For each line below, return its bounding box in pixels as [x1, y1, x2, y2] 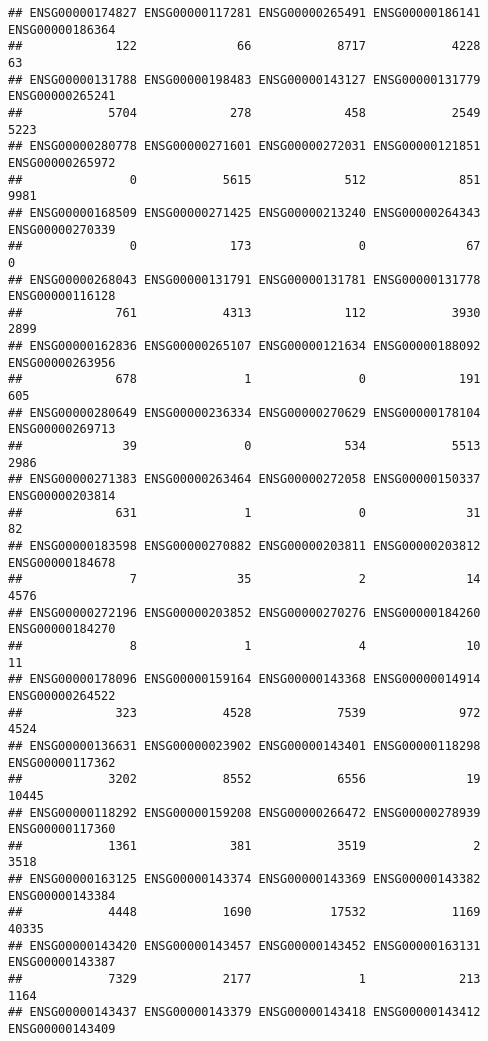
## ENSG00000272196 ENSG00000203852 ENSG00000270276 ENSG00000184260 [8, 605, 481, 620]
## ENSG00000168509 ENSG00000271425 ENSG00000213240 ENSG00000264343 [8, 205, 481, 220]
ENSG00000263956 [8, 355, 116, 370]
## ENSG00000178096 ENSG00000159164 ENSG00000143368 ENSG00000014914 [8, 672, 481, 687]
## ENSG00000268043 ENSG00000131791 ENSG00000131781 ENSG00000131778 [8, 272, 481, 287]
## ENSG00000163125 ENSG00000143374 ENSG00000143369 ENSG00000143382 [8, 872, 481, 887]
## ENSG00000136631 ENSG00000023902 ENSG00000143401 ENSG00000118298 [8, 738, 481, 753]
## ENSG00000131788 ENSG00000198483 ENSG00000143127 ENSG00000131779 [8, 72, 481, 87]
